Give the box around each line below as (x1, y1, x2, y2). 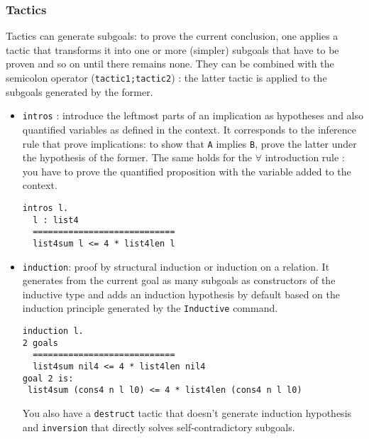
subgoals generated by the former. (6, 84, 153, 99)
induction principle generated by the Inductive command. (22, 300, 278, 315)
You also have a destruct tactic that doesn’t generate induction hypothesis (22, 406, 352, 420)
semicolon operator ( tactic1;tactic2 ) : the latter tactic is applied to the (6, 70, 327, 85)
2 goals (22, 337, 58, 348)
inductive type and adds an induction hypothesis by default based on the (22, 286, 340, 301)
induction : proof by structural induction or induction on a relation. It (22, 259, 330, 273)
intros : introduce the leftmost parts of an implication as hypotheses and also (22, 108, 364, 123)
